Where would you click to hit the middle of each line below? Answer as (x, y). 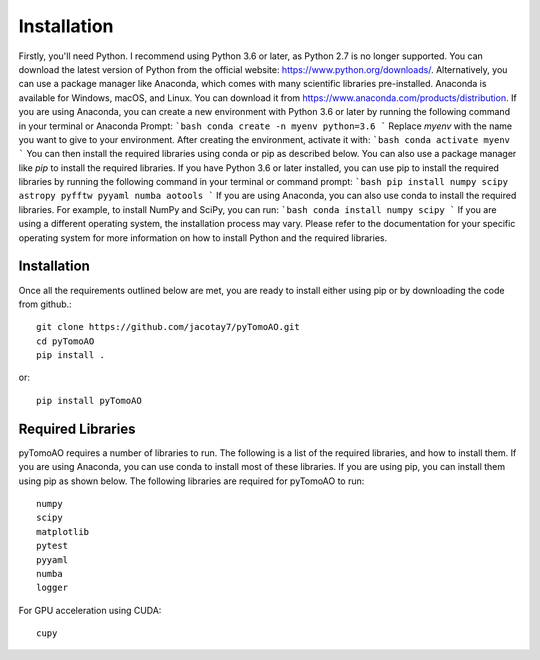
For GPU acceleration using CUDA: (90, 610)
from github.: (45, 304)
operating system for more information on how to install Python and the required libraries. (203, 237)
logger (52, 588)
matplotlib (63, 531)
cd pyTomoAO (65, 341)
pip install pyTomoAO (89, 400)
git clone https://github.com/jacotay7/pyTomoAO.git (168, 327)
